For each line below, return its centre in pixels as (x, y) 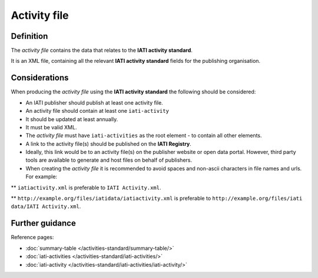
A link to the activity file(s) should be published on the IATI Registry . (108, 143)
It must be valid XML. (51, 127)
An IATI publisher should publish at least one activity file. (94, 102)
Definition (29, 36)
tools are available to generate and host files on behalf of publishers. (109, 160)
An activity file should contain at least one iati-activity (97, 111)
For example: (42, 177)
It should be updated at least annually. (72, 119)
